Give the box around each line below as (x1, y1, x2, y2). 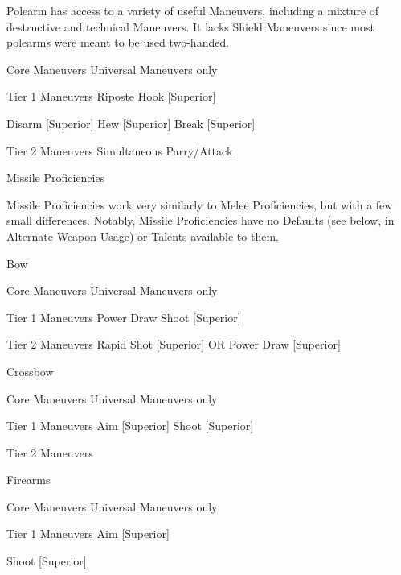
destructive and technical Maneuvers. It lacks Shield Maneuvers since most (6, 18, 374, 35)
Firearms (6, 471, 51, 488)
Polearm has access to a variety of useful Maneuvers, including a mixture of (6, 2, 379, 19)
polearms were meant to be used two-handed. (6, 34, 230, 51)
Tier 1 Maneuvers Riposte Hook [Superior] (6, 88, 216, 105)
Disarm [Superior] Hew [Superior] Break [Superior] (6, 114, 256, 131)
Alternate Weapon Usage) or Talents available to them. (6, 227, 279, 244)
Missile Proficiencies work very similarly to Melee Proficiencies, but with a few (6, 196, 393, 213)
